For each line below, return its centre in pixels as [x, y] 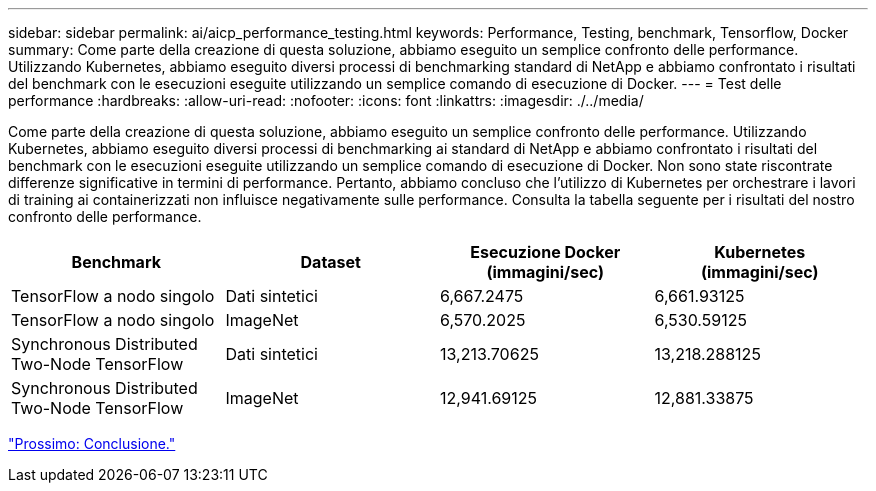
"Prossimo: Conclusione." [92, 443]
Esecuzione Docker [545, 252]
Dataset [330, 262]
